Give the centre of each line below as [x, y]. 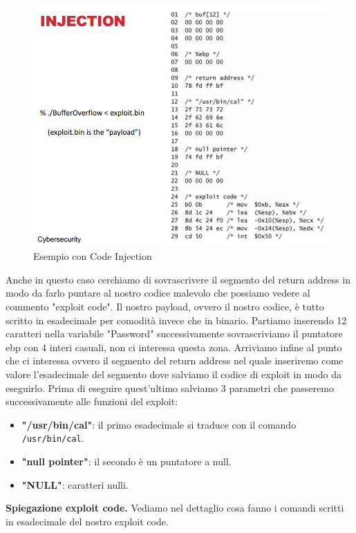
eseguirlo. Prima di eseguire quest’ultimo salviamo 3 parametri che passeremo [170, 387]
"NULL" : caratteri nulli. [75, 484]
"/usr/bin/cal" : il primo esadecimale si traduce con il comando [159, 424]
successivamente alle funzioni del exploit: [92, 401]
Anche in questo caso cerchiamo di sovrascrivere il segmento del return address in [178, 279]
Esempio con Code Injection [93, 256]
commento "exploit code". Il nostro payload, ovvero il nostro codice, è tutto [165, 307]
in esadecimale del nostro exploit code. [87, 521]
